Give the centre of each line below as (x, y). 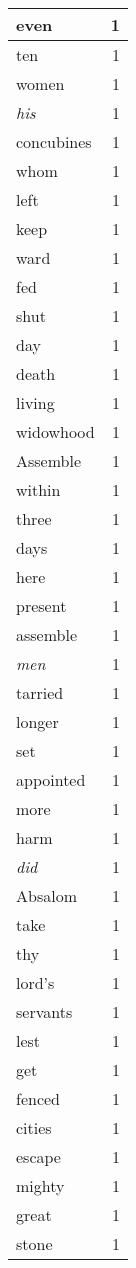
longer (37, 721)
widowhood (55, 431)
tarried (40, 692)
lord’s (35, 982)
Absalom (46, 895)
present (41, 605)
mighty (40, 1185)
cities (34, 1127)
